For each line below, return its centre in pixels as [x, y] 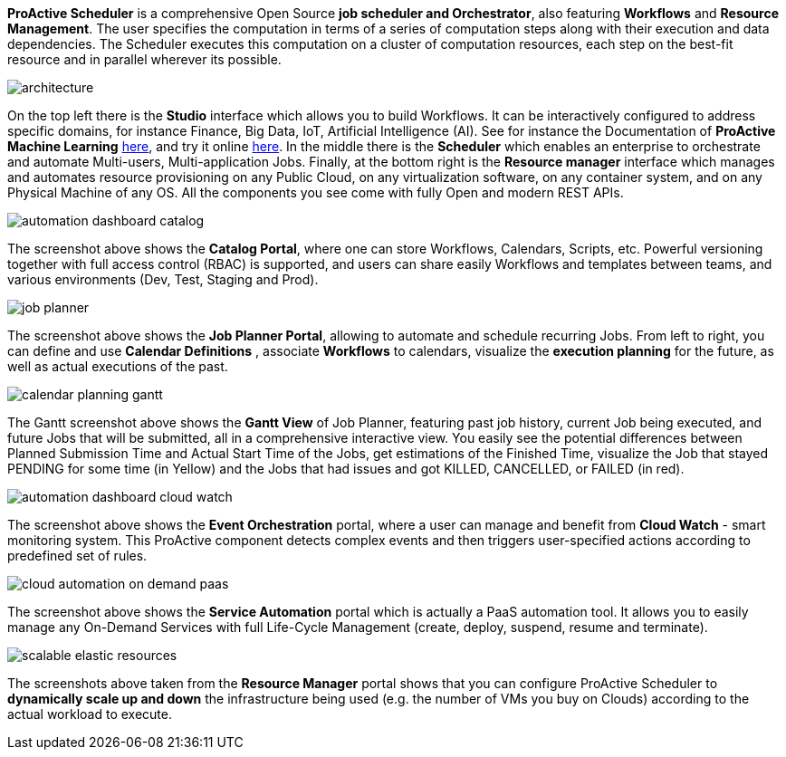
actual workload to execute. [90, 714]
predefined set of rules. [77, 556]
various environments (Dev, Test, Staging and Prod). [163, 279]
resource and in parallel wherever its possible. [144, 59]
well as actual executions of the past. [118, 366]
